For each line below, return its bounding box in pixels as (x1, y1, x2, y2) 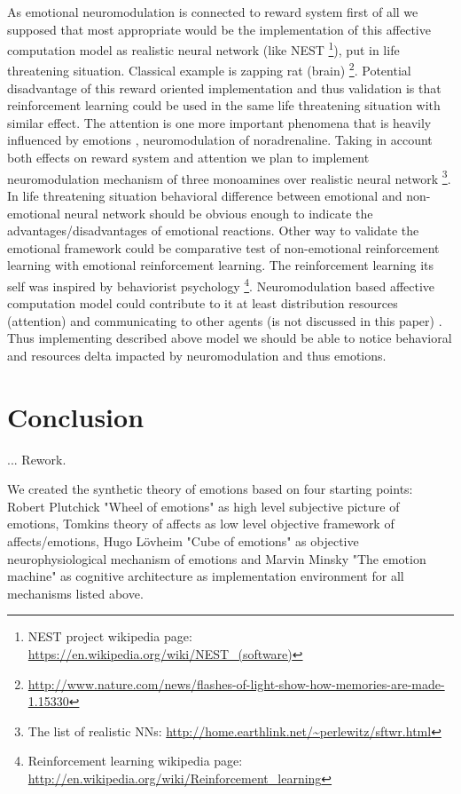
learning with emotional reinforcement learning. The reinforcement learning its (7, 256, 434, 274)
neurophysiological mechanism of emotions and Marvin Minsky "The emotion (7, 549, 426, 568)
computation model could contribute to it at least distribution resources (7, 294, 398, 313)
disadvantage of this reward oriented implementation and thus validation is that (7, 78, 441, 97)
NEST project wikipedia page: (27, 627, 192, 646)
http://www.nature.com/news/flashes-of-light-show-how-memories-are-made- (27, 674, 445, 693)
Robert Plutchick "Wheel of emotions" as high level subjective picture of (7, 496, 400, 515)
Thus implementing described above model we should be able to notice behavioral (7, 329, 452, 347)
